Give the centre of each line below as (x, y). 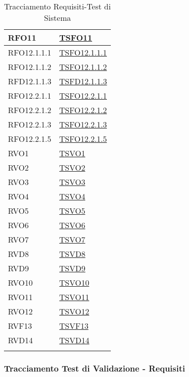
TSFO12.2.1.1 (83, 95)
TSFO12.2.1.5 (83, 139)
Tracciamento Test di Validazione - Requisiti (94, 368)
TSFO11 (76, 37)
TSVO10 (74, 283)
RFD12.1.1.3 (30, 81)
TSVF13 (74, 326)
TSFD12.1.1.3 (83, 81)
